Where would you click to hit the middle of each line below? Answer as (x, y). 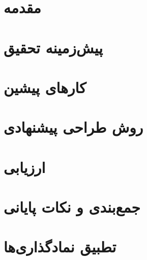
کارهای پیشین (45, 87)
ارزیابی (25, 167)
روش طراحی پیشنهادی (73, 127)
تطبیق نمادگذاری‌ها (60, 247)
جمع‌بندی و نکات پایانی (72, 207)
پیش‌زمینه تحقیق (53, 47)
